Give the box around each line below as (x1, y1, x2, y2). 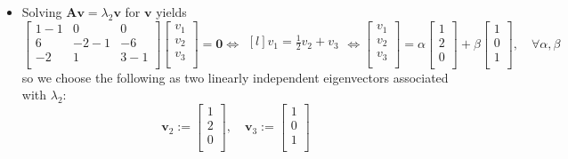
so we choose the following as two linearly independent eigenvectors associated (21, 68, 449, 86)
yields (156, 3, 187, 20)
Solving (21, 3, 62, 20)
